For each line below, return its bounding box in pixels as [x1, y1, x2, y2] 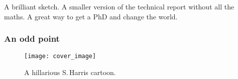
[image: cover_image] [24, 53, 96, 60]
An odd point [4, 32, 60, 45]
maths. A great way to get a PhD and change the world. [4, 11, 178, 21]
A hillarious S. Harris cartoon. [24, 67, 116, 78]
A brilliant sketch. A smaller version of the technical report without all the [4, 1, 234, 11]
